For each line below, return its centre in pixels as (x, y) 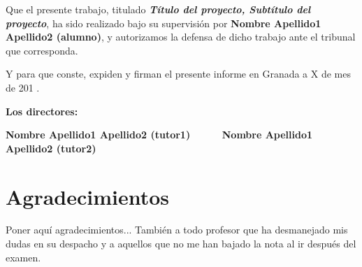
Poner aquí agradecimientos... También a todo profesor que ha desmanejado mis (177, 230)
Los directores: (42, 111)
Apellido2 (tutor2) (51, 148)
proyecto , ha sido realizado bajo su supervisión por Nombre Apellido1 (164, 23)
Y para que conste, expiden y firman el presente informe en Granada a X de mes (178, 74)
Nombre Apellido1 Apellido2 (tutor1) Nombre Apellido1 (159, 135)
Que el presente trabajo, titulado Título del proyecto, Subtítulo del (158, 9)
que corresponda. (42, 50)
